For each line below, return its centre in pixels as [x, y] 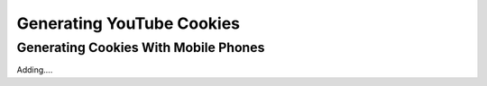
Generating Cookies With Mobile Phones [141, 47]
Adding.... [35, 70]
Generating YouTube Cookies [129, 23]
